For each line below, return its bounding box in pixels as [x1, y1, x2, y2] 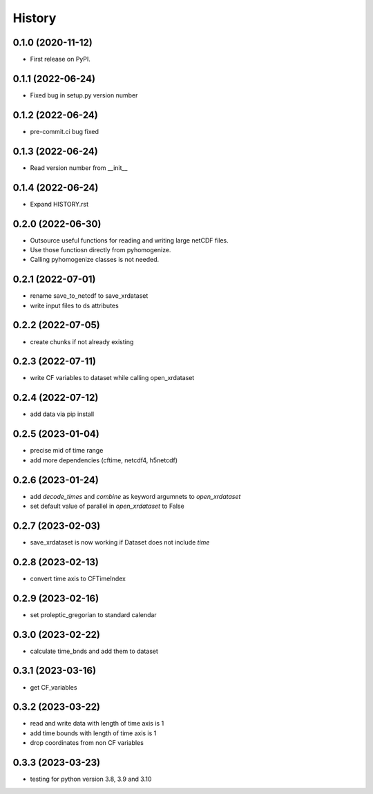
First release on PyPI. [30, 55, 91, 64]
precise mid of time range [30, 446, 104, 455]
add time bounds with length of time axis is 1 [30, 729, 157, 737]
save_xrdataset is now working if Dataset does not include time [30, 538, 210, 546]
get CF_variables [30, 683, 77, 691]
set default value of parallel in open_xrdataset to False [30, 502, 184, 510]
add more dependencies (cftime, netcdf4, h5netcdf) [30, 456, 178, 464]
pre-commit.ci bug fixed [30, 127, 99, 135]
